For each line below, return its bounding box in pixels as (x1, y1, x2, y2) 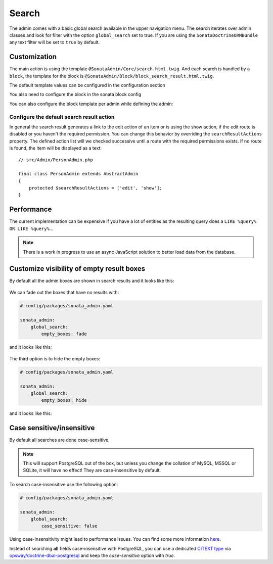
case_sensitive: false (41, 523, 98, 529)
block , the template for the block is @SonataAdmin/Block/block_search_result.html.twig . (9, 73, 214, 79)
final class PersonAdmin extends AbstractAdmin (18, 171, 139, 177)
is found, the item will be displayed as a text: (9, 145, 102, 151)
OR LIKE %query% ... (9, 225, 54, 231)
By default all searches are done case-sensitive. (9, 437, 110, 443)
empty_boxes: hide (41, 397, 87, 403)
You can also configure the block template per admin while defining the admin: (9, 101, 173, 107)
